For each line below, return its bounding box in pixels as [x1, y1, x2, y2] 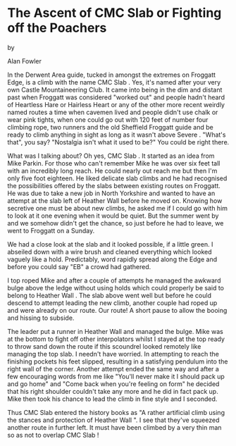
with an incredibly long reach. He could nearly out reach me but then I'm [7, 166, 218, 175]
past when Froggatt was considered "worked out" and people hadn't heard [7, 93, 225, 101]
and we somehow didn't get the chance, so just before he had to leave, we [7, 218, 224, 227]
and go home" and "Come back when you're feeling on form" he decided [7, 379, 220, 388]
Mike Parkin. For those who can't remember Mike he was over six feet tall [7, 159, 221, 167]
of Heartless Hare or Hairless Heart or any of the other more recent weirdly [7, 100, 225, 109]
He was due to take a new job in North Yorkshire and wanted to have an [7, 189, 216, 197]
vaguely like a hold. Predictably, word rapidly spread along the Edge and [7, 255, 217, 264]
